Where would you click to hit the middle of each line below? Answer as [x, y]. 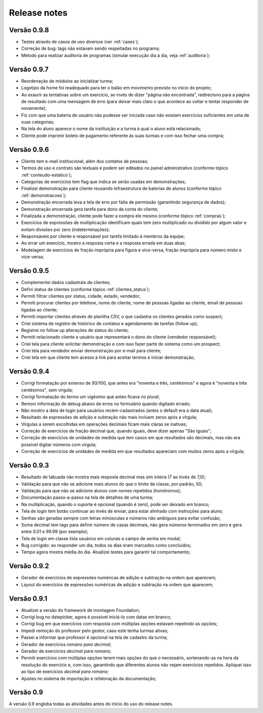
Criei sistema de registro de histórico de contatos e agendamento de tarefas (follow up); [110, 323]
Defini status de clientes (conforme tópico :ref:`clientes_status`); [86, 289]
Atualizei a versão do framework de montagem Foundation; [81, 610]
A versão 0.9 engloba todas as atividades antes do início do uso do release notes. [91, 704]
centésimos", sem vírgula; [47, 390]
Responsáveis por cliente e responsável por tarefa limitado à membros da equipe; [103, 236]
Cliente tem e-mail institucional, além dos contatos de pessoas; [85, 161]
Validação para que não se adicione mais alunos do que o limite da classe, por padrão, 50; [112, 484]
